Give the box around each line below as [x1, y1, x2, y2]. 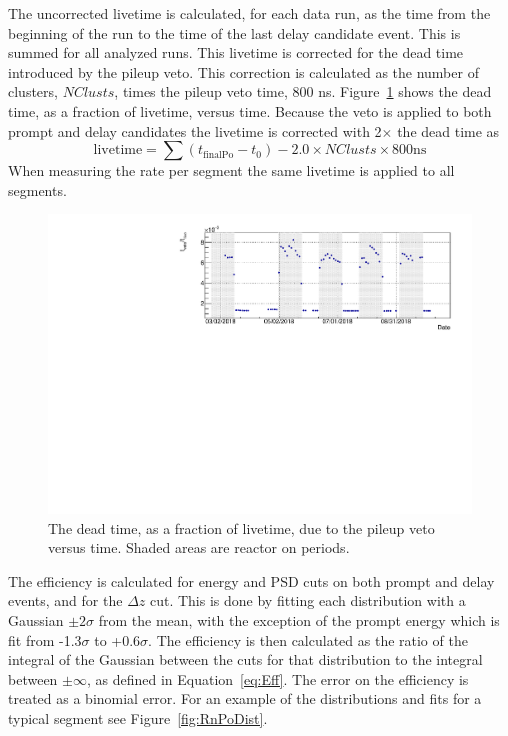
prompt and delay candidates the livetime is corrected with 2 [8, 120, 382, 141]
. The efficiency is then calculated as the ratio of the [148, 629, 468, 650]
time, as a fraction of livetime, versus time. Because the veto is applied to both [8, 100, 492, 121]
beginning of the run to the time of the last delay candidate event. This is [8, 22, 461, 43]
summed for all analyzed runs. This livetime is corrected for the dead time [8, 42, 464, 63]
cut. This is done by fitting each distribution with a [149, 590, 466, 611]
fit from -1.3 [8, 629, 82, 650]
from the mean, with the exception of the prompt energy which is [98, 609, 500, 630]
